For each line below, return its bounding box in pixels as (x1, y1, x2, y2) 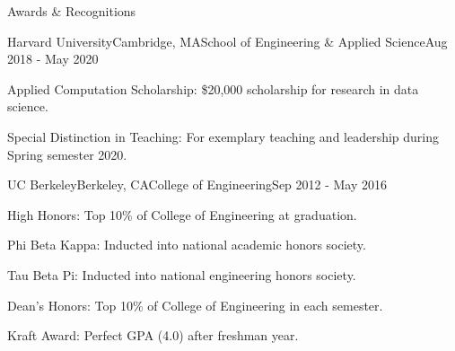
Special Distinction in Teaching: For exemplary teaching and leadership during (7, 127, 440, 145)
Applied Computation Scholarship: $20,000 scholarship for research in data (7, 79, 419, 98)
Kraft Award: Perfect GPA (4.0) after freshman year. (7, 326, 299, 345)
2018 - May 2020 (7, 49, 99, 68)
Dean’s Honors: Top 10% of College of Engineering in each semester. (7, 295, 383, 314)
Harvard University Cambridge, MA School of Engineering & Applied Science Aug (7, 31, 448, 50)
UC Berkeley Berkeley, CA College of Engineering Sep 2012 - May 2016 (7, 175, 388, 194)
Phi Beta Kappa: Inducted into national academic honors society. (7, 235, 366, 254)
